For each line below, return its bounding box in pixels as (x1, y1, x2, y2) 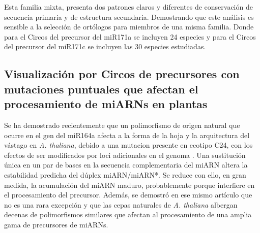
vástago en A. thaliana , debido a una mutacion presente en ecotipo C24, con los (4, 140, 253, 150)
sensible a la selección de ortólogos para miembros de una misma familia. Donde (4, 21, 254, 32)
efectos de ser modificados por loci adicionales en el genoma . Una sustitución (4, 149, 246, 160)
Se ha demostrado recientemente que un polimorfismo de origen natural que (4, 119, 240, 130)
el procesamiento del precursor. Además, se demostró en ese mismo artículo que (4, 189, 252, 200)
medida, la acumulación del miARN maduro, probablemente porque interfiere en (4, 179, 255, 190)
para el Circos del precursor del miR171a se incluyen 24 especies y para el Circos (4, 31, 256, 42)
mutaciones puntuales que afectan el (4, 81, 198, 96)
